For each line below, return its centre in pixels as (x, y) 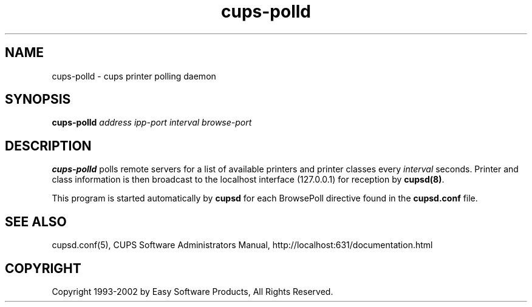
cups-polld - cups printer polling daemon (134, 76)
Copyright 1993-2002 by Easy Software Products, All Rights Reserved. (193, 291)
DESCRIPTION (48, 146)
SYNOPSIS (38, 100)
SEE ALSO (36, 221)
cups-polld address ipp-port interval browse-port (152, 123)
